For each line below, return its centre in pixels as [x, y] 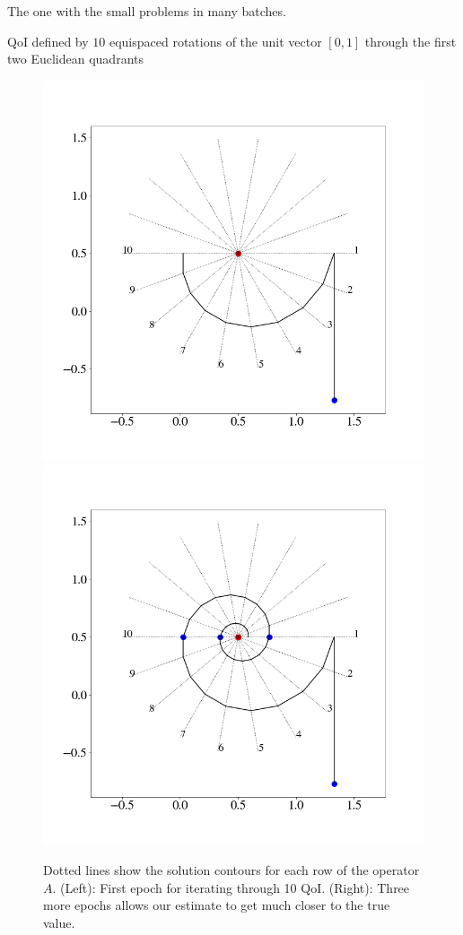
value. [59, 922]
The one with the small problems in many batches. [147, 11]
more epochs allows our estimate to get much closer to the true [217, 905]
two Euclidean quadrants [75, 59]
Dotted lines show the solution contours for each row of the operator [231, 869]
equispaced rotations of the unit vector [215, 41]
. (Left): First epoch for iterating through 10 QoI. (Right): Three [231, 887]
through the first [411, 41]
